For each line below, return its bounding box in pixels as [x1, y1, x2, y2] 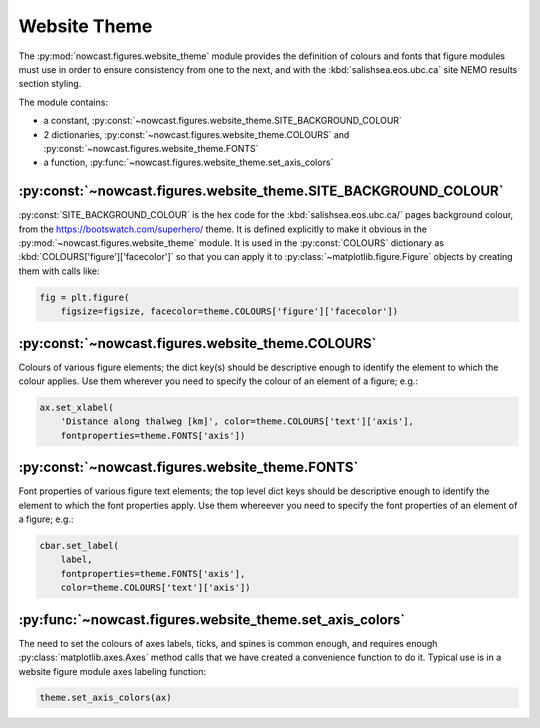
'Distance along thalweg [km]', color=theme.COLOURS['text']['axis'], [60, 416, 415, 427]
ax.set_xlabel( [39, 402, 114, 413]
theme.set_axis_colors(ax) [39, 692, 172, 704]
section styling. [18, 78, 82, 90]
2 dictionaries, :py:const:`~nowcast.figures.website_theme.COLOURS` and [43, 128, 350, 140]
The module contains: [18, 96, 109, 108]
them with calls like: [18, 265, 100, 277]
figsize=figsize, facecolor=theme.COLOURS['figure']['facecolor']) [60, 306, 399, 317]
